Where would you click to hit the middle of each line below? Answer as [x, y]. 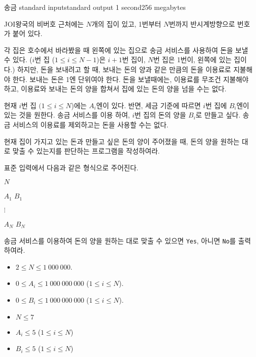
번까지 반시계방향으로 [202, 23]
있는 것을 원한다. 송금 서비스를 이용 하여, [67, 115]
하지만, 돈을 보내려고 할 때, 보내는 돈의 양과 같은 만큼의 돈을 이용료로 [124, 69]
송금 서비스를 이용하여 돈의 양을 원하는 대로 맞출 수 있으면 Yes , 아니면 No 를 [120, 240]
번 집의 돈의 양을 [160, 115]
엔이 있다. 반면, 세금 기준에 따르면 [149, 105]
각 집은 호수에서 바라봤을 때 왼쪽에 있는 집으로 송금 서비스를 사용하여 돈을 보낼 [126, 50]
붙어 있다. [27, 33]
